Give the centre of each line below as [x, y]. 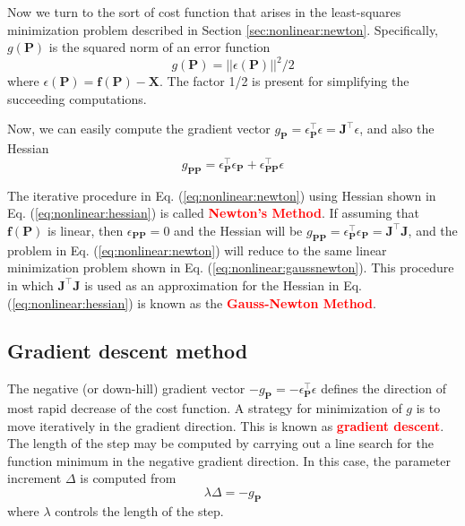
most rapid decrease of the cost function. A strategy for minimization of [205, 408]
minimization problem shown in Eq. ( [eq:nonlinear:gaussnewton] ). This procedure [231, 267]
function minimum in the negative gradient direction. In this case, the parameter [229, 460]
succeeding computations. [77, 98]
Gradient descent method [128, 351]
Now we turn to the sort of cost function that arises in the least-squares [204, 12]
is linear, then [86, 230]
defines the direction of [383, 388]
